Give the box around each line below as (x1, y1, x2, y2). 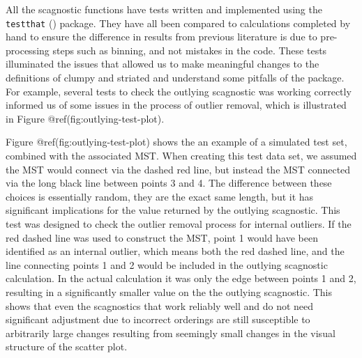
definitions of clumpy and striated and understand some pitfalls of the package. (6, 70, 345, 85)
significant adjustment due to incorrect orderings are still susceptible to (6, 312, 310, 327)
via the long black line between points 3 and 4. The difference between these (6, 176, 332, 190)
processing (6, 42, 50, 57)
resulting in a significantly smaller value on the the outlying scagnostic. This (6, 284, 332, 299)
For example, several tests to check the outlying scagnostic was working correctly (6, 84, 352, 98)
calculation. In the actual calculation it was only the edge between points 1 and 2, (6, 271, 356, 286)
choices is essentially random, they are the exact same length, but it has (6, 189, 314, 203)
